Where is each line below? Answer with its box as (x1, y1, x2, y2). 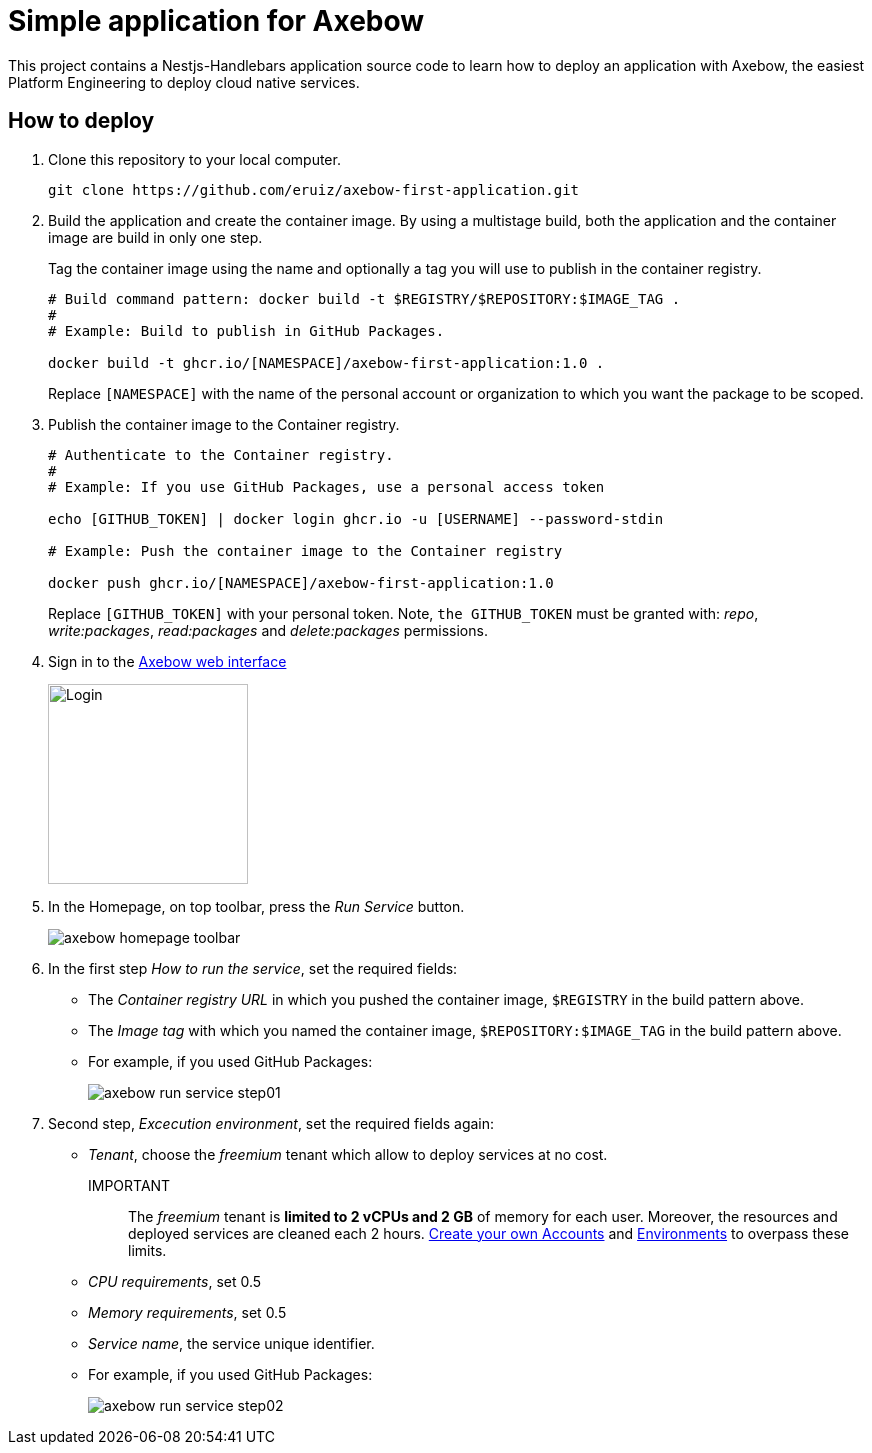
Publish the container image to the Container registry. (48, 415, 400, 433)
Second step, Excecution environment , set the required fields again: (48, 1114, 495, 1132)
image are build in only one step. (48, 228, 263, 246)
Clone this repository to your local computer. (48, 150, 341, 168)
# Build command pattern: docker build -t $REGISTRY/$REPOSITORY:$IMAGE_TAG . (48, 290, 681, 307)
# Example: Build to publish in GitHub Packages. (48, 322, 445, 339)
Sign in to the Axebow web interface (48, 652, 287, 670)
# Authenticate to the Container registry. (48, 446, 394, 463)
